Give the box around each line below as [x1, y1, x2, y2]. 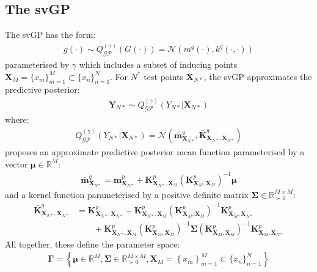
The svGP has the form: [5, 28, 96, 41]
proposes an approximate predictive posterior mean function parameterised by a [5, 145, 305, 158]
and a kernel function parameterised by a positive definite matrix [5, 188, 249, 200]
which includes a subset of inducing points [79, 58, 238, 71]
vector [5, 157, 28, 170]
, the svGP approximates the [203, 70, 312, 83]
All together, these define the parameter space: [5, 237, 180, 250]
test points [144, 70, 184, 83]
